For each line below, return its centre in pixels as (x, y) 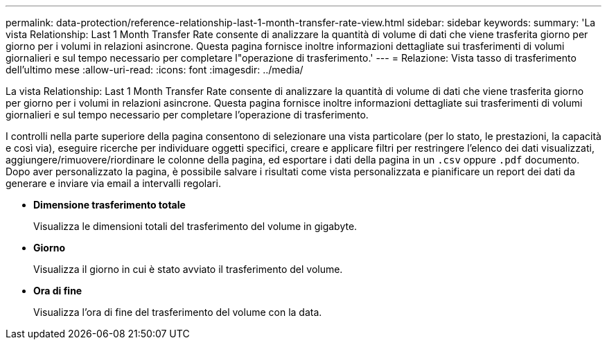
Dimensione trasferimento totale (109, 205)
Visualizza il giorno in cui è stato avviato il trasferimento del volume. (188, 269)
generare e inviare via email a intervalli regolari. (113, 183)
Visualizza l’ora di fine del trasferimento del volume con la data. (178, 312)
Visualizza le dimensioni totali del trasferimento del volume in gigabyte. (195, 226)
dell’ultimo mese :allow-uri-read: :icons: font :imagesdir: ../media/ (155, 70)
